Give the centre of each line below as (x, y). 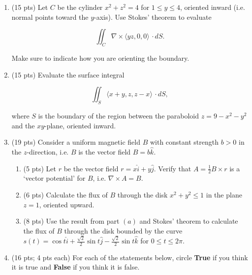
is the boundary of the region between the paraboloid (119, 115)
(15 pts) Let (30, 7)
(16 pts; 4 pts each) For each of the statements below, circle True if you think (130, 257)
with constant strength (184, 142)
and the (23, 125)
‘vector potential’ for (54, 178)
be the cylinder (80, 7)
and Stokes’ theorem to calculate (189, 221)
